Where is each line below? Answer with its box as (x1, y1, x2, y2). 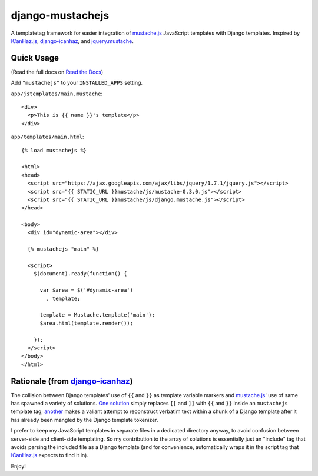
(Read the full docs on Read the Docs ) (11, 68, 104, 75)
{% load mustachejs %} (21, 147, 87, 154)
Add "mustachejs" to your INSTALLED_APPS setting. (11, 79, 143, 86)
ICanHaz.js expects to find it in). (11, 452, 88, 459)
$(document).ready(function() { (33, 271, 127, 277)
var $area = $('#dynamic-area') (39, 287, 134, 294)
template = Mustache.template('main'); (39, 312, 155, 318)
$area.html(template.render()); (39, 319, 134, 327)
